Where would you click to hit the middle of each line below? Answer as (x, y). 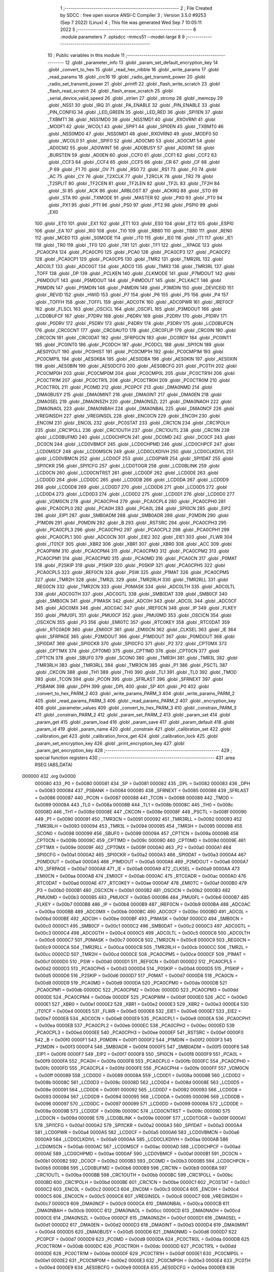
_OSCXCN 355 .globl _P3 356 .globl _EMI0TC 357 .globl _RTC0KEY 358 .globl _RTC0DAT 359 (132, 622)
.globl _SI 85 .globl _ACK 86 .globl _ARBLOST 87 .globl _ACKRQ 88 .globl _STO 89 (133, 190)
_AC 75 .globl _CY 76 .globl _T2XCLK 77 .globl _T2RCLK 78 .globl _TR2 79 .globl (130, 176)
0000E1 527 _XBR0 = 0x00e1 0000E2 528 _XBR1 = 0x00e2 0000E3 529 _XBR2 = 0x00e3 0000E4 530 (142, 1004)
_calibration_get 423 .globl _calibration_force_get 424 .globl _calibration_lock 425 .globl (126, 736)
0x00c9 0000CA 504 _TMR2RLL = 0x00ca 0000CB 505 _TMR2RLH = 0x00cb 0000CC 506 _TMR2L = (142, 947)
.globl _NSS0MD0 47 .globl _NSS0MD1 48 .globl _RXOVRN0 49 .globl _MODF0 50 (133, 134)
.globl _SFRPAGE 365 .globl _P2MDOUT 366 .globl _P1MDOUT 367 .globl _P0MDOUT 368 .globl (135, 637)
